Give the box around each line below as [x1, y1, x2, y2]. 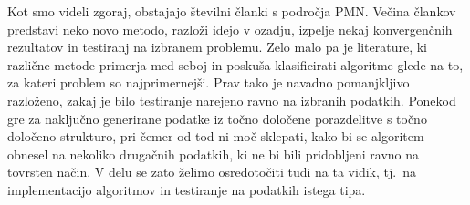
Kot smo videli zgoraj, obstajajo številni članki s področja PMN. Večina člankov [7, 2, 456, 20]
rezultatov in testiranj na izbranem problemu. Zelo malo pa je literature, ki [7, 37, 427, 56]
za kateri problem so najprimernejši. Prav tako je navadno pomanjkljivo [7, 73, 410, 92]
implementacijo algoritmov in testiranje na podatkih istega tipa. [7, 179, 366, 199]
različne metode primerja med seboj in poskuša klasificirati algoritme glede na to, [7, 55, 464, 74]
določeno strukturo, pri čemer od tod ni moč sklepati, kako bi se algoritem [7, 127, 424, 146]
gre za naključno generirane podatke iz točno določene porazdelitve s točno [7, 108, 427, 128]
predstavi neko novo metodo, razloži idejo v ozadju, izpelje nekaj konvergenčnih [7, 19, 453, 38]
